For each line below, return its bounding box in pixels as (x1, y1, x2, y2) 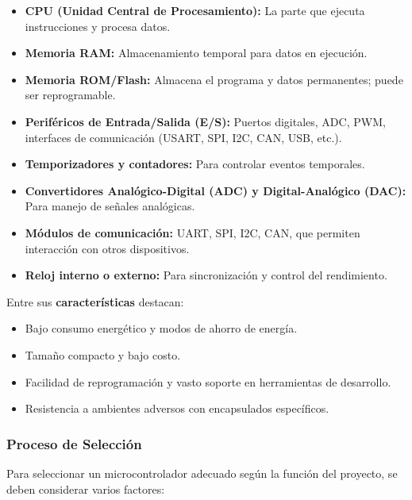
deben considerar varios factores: (6, 480, 165, 497)
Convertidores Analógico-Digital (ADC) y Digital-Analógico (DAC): (25, 182, 406, 198)
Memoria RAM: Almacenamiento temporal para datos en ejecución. (25, 44, 368, 61)
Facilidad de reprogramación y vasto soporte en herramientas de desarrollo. (25, 373, 391, 390)
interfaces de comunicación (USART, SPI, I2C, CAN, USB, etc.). (25, 129, 342, 145)
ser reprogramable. (25, 87, 116, 103)
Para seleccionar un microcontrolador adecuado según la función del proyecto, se (6, 464, 398, 481)
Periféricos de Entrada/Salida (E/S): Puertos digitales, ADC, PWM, (25, 113, 386, 129)
